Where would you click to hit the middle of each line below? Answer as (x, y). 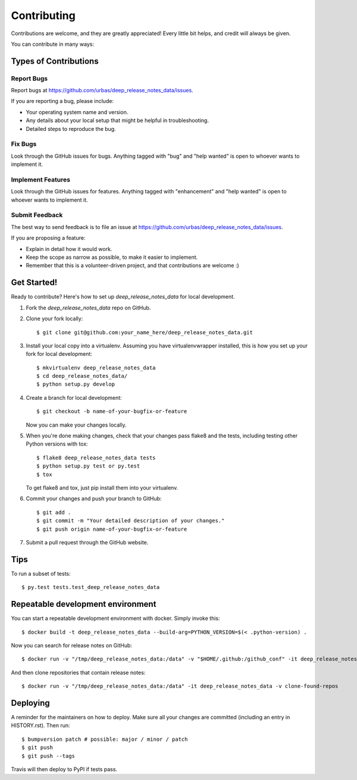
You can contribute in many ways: (53, 44)
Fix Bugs (24, 144)
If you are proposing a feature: (48, 238)
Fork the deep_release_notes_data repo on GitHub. (88, 308)
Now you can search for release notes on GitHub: (71, 645)
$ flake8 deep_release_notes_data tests (96, 458)
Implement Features (41, 180)
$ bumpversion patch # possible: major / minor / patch (105, 739)
